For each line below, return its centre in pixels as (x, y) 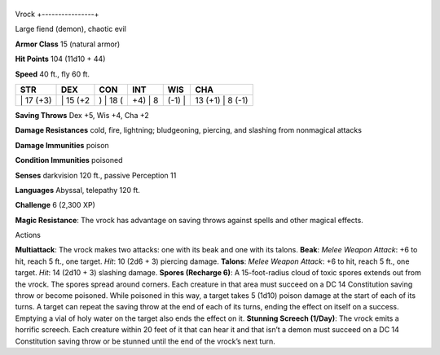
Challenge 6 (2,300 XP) (55, 205)
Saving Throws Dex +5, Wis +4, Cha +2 (82, 115)
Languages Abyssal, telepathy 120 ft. (77, 190)
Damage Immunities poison (62, 145)
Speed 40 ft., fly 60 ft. (52, 74)
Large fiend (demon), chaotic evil (70, 29)
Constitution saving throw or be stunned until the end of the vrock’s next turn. (145, 341)
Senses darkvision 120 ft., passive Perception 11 (96, 175)
